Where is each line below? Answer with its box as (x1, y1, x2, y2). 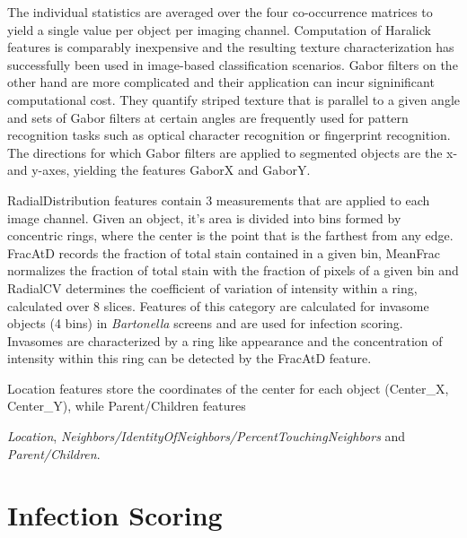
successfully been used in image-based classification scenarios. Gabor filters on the (7, 55, 458, 74)
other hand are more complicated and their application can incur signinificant (7, 73, 435, 91)
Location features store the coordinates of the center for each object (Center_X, (7, 378, 449, 397)
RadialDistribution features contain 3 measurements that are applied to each (7, 190, 430, 209)
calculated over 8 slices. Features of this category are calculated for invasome (7, 296, 429, 315)
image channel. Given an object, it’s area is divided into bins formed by (7, 208, 401, 227)
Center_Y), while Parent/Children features (7, 396, 246, 415)
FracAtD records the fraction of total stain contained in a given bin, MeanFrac (7, 243, 441, 262)
